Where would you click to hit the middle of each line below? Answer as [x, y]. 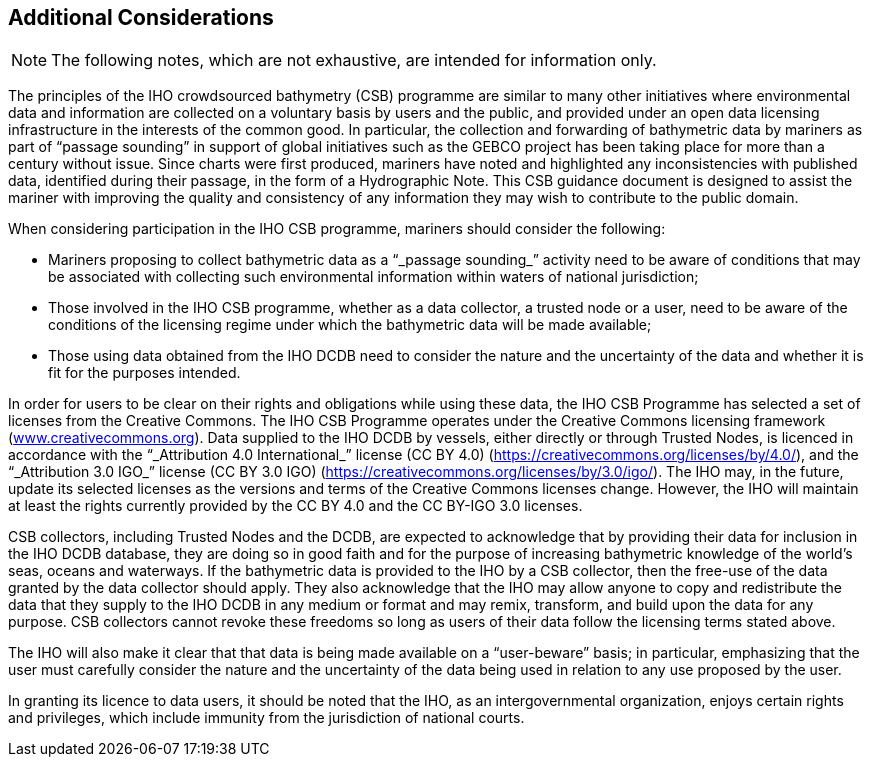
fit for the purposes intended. [144, 373]
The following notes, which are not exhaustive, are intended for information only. [354, 60]
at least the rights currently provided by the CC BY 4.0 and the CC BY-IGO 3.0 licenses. [295, 506]
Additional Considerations [141, 17]
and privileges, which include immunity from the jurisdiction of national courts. [266, 718]
